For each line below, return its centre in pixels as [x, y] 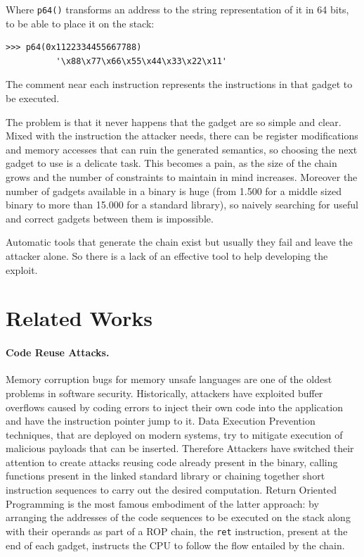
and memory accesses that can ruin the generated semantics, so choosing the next [182, 149]
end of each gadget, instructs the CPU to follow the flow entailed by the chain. [175, 545]
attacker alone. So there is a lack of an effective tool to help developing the [167, 255]
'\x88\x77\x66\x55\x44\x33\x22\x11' [141, 61]
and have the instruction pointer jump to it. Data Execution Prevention [161, 421]
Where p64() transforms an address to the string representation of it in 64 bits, [177, 9]
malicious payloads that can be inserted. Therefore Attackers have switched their [180, 448]
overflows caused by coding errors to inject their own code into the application [174, 407]
